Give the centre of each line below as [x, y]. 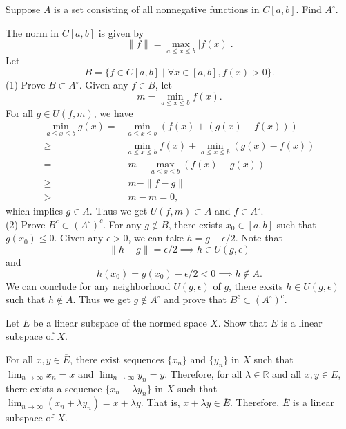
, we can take [156, 238]
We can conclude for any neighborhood [88, 285]
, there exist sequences [117, 359]
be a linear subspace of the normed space [120, 322]
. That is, [160, 402]
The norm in [32, 32]
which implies [34, 211]
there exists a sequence [54, 388]
